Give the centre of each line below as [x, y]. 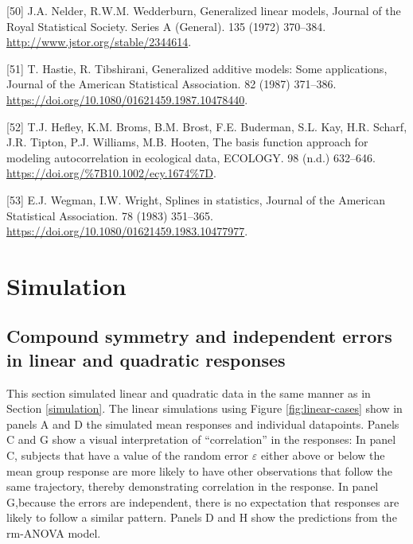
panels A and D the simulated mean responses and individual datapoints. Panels [203, 424]
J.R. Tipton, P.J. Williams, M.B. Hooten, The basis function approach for [187, 142]
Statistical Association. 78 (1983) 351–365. [110, 215]
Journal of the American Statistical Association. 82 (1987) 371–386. [171, 84]
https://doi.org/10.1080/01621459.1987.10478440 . [127, 99]
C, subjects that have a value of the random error [128, 455]
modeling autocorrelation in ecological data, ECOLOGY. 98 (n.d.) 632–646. [191, 157]
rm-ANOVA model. [54, 533]
